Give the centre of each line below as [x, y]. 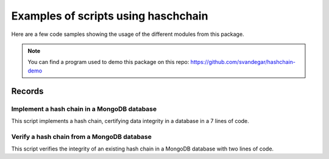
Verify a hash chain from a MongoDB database [82, 136]
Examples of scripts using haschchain [110, 16]
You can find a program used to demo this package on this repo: [108, 62]
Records [27, 91]
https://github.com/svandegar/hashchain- [243, 62]
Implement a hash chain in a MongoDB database [84, 108]
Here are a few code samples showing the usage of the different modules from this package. [128, 34]
